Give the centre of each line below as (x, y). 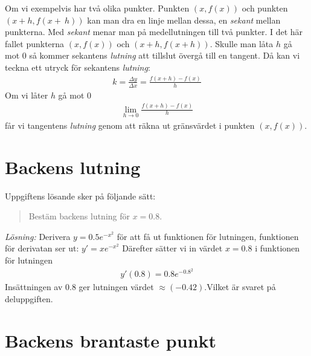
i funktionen (277, 248)
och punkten (265, 8)
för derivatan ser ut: (42, 248)
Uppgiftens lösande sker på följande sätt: (80, 196)
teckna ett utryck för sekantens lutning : (78, 67)
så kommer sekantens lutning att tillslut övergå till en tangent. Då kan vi (165, 55)
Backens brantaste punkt (111, 340)
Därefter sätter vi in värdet (172, 248)
